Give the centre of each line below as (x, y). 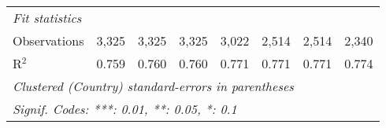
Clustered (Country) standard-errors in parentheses (153, 86)
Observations (48, 40)
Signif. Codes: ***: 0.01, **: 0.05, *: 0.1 (125, 109)
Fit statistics (47, 18)
